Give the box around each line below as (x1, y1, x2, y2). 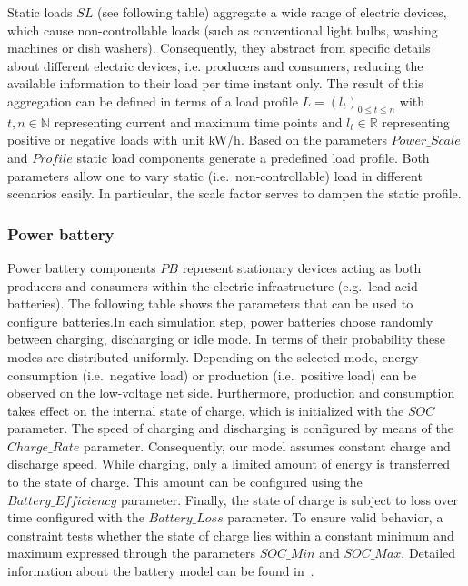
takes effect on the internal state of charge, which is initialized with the (7, 400, 404, 419)
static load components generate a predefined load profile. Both (76, 147, 430, 167)
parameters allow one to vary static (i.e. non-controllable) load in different (7, 166, 423, 185)
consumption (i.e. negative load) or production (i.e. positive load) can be (7, 365, 417, 384)
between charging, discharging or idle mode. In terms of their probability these (7, 329, 445, 349)
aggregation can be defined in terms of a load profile (7, 91, 298, 110)
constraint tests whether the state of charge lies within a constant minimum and (7, 525, 454, 544)
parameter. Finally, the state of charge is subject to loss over (120, 490, 458, 509)
